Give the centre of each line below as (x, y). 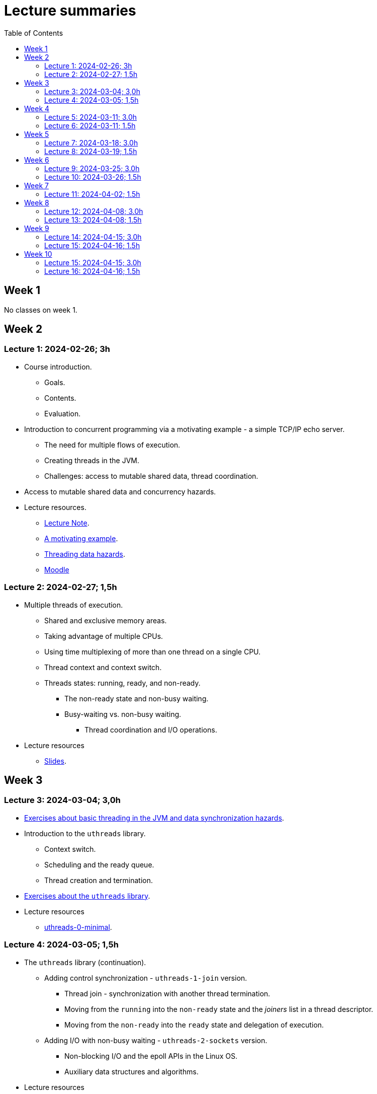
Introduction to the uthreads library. (85, 833)
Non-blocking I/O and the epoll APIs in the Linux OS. (151, 1056)
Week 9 (37, 228)
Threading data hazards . (85, 554)
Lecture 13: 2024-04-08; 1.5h (93, 220)
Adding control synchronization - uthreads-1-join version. (146, 978)
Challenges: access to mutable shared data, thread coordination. (151, 476)
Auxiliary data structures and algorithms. (131, 1071)
